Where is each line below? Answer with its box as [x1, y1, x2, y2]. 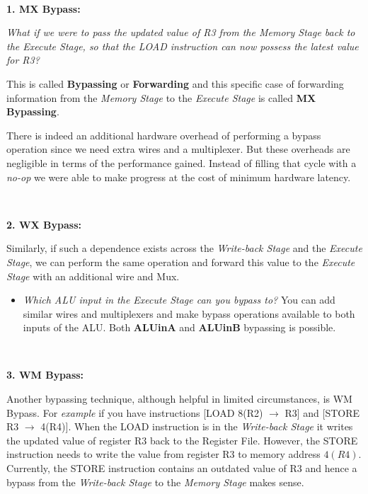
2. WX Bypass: [6, 217, 81, 231]
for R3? [6, 52, 40, 67]
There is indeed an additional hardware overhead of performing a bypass [6, 127, 321, 142]
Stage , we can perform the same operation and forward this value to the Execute [6, 254, 355, 269]
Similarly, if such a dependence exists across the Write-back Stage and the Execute [6, 241, 362, 255]
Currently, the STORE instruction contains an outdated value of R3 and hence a [6, 461, 357, 476]
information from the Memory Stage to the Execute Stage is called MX [6, 90, 316, 105]
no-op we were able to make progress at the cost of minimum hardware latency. [6, 169, 351, 184]
